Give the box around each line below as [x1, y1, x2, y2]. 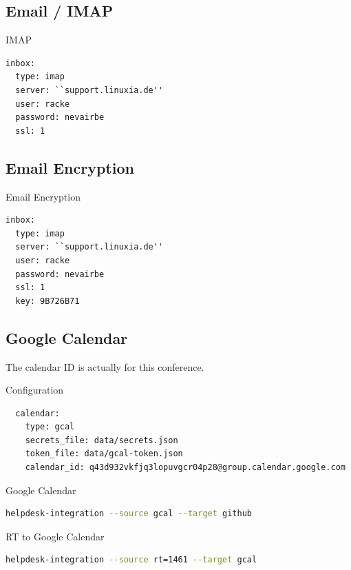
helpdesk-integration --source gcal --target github [6, 509, 252, 519]
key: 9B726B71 [15, 296, 80, 306]
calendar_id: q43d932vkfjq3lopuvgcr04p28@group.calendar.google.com [25, 462, 345, 473]
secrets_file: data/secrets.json [25, 435, 178, 445]
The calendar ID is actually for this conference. [6, 359, 204, 374]
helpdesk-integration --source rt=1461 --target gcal [6, 555, 257, 565]
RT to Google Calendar [6, 529, 105, 543]
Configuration [6, 383, 64, 397]
